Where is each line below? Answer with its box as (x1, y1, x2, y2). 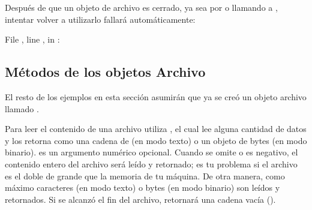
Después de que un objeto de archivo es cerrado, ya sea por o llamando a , (5, 1, 278, 13)
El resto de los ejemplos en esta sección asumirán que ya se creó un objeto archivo (5, 90, 307, 103)
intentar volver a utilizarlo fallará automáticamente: (5, 13, 196, 25)
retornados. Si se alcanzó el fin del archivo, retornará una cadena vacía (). (5, 193, 276, 205)
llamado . (5, 102, 39, 115)
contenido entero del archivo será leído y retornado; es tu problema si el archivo (5, 157, 298, 170)
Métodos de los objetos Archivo (5, 62, 206, 81)
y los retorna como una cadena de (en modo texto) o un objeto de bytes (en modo (5, 134, 307, 146)
